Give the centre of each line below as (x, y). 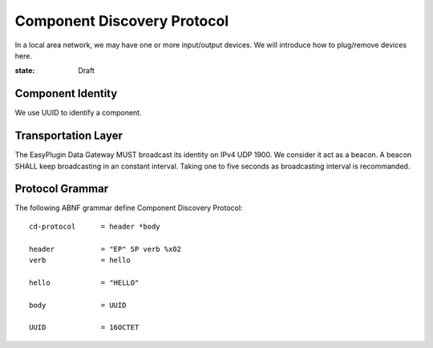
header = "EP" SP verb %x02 (105, 249)
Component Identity (66, 93)
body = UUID (78, 305)
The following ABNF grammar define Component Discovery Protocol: (129, 208)
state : (25, 71)
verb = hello (80, 260)
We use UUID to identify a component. (78, 113)
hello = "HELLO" (84, 282)
